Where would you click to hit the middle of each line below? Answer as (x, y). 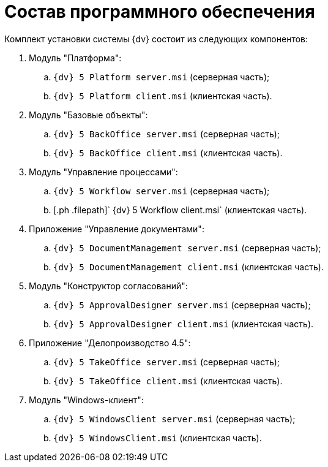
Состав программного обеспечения (160, 12)
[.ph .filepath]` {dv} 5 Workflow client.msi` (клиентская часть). (180, 210)
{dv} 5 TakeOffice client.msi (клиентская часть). (168, 381)
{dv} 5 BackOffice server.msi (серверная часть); (167, 134)
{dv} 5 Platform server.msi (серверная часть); (162, 77)
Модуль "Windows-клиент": (86, 400)
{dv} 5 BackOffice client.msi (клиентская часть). (168, 153)
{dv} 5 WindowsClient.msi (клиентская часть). (158, 438)
